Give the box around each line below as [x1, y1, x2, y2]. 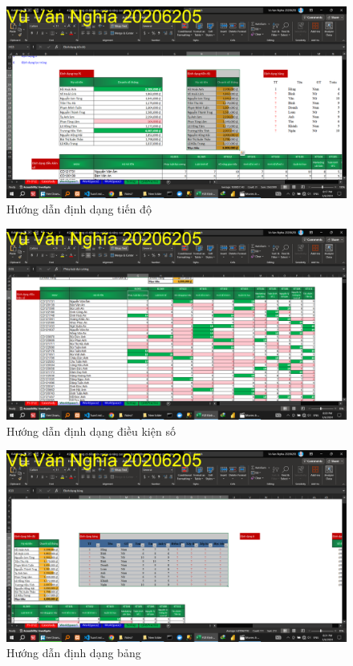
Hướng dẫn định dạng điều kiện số [6, 422, 176, 439]
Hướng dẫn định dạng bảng [6, 644, 141, 661]
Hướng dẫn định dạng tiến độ [6, 201, 152, 217]
